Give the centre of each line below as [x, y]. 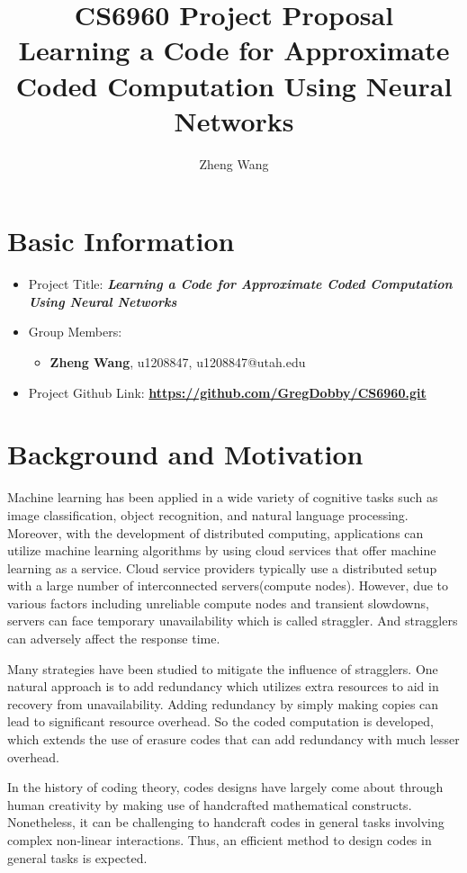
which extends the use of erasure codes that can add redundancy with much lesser [233, 739]
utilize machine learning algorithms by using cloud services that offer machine [222, 550]
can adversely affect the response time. [114, 639]
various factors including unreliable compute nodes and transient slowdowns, [218, 603]
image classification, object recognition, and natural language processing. [208, 514]
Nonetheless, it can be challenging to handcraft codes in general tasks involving [226, 822]
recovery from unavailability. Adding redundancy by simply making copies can [223, 703]
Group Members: [75, 332]
